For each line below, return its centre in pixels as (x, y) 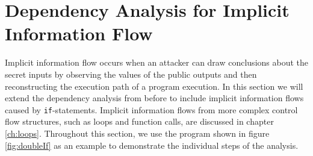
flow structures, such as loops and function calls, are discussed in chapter (139, 121)
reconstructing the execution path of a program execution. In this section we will (154, 86)
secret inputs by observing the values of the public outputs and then (131, 74)
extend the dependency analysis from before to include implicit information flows (154, 98)
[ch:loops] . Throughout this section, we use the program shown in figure (137, 133)
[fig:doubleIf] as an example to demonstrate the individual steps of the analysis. (152, 145)
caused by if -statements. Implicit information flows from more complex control (151, 109)
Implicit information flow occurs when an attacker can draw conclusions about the (156, 62)
